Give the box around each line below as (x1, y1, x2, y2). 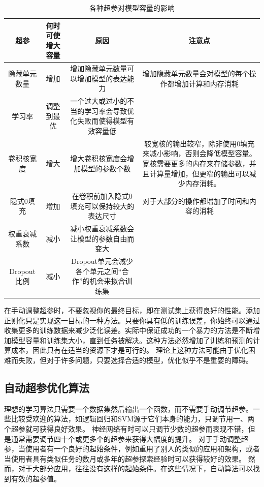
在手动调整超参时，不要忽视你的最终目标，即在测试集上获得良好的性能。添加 (4, 305, 260, 316)
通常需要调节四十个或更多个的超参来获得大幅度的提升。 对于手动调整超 (11, 433, 248, 444)
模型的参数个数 (81, 163, 131, 173)
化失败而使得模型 (70, 115, 127, 126)
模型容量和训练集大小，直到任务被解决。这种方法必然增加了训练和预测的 (11, 334, 253, 345)
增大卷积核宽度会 (70, 153, 127, 164)
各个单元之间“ (75, 265, 122, 276)
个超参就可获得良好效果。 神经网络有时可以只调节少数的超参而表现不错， (4, 423, 248, 434)
